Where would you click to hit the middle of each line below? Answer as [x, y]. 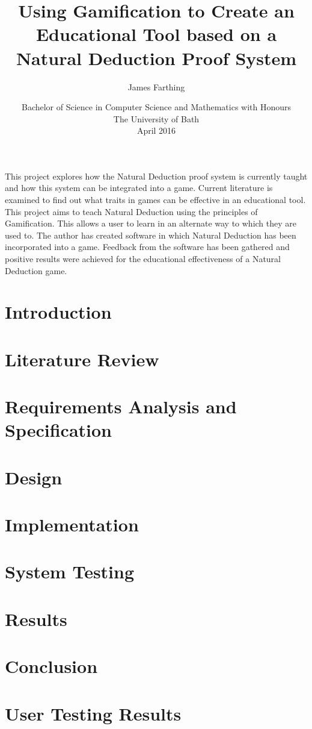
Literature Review [82, 359]
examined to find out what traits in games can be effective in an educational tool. [155, 200]
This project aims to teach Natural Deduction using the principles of [131, 211]
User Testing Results [93, 713]
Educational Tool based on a [156, 34]
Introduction [58, 312]
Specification [58, 430]
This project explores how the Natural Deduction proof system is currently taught [156, 176]
